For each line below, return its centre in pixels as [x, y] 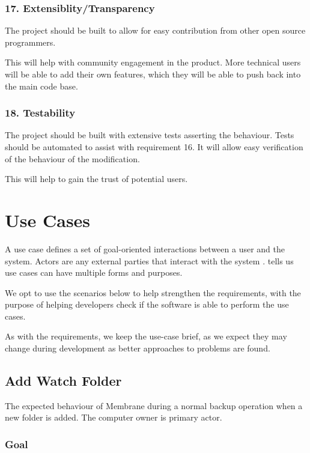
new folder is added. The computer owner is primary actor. [114, 417]
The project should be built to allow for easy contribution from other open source [155, 30]
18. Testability [40, 113]
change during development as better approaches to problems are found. [138, 348]
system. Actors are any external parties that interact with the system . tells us [149, 260]
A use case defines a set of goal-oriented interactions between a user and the [145, 248]
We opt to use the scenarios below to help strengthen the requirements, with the [153, 292]
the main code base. [41, 86]
